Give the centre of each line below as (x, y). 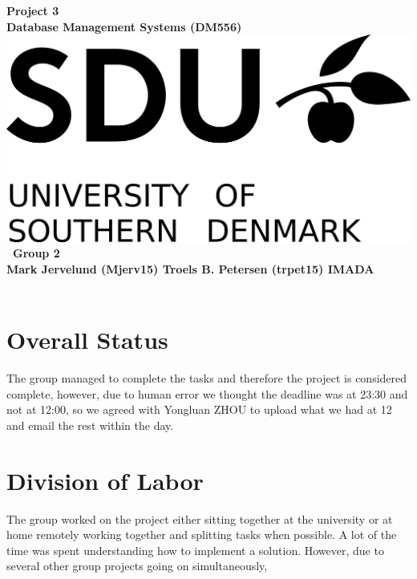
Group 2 (36, 253)
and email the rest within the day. (90, 425)
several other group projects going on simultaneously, (137, 566)
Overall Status (87, 340)
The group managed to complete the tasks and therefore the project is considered (207, 378)
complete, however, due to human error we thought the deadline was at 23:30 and (207, 393)
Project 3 (33, 10)
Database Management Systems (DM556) (124, 26)
